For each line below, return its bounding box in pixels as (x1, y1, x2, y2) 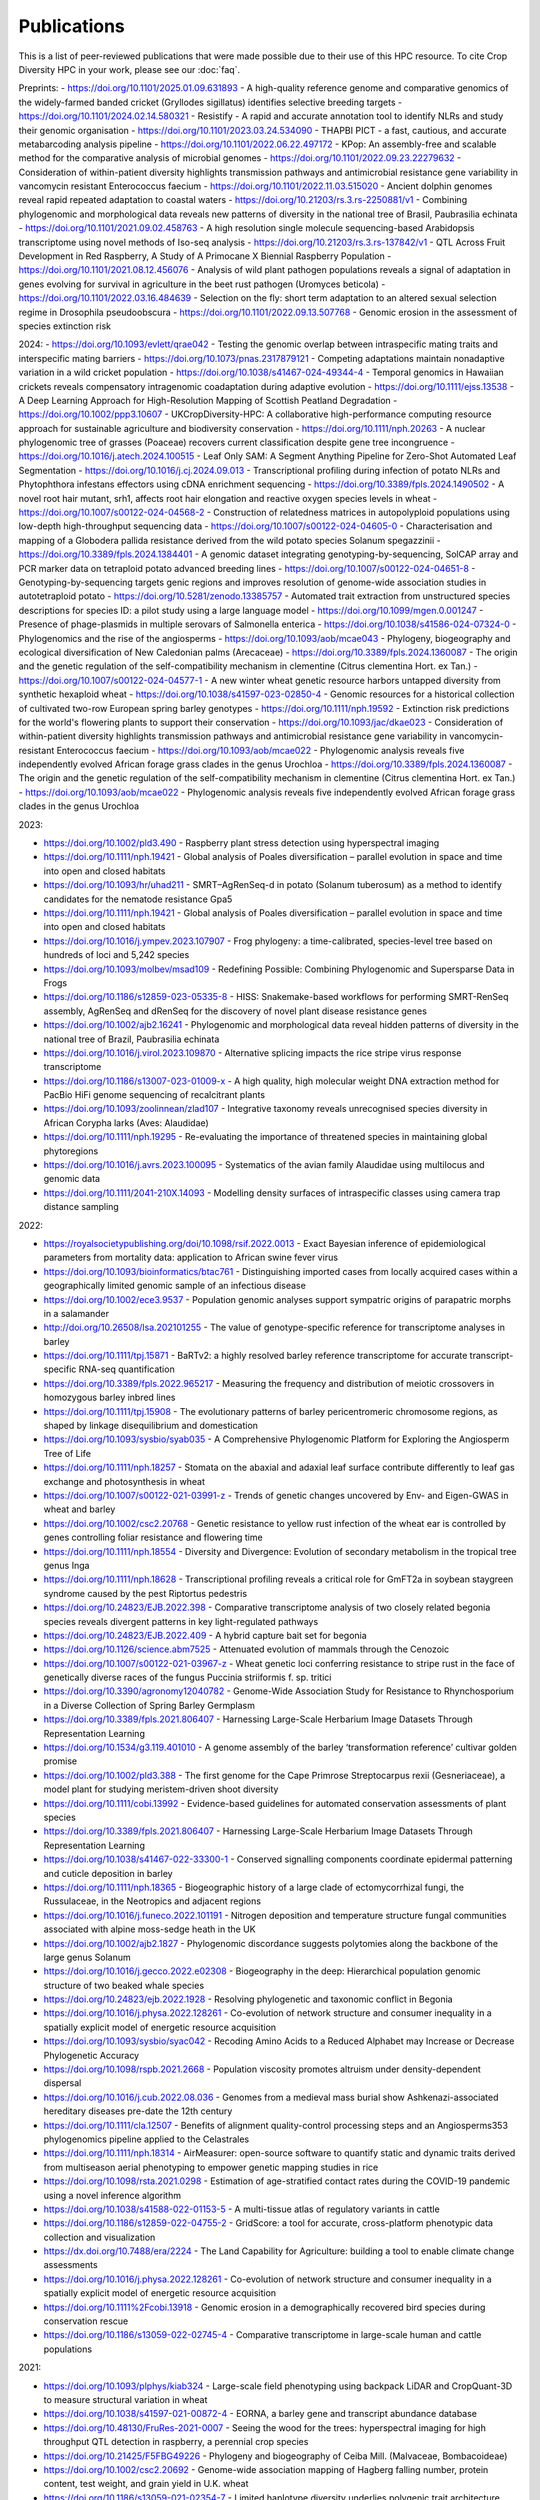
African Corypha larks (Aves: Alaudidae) (43, 1116, 209, 1129)
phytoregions (43, 1145, 99, 1157)
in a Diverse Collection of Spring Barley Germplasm (43, 1699, 255, 1711)
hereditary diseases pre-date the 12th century (43, 2105, 233, 2117)
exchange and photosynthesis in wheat (43, 1475, 205, 1487)
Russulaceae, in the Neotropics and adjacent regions (43, 1895, 262, 1907)
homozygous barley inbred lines (43, 1391, 176, 1404)
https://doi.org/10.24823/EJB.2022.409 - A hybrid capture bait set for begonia (43, 1629, 367, 1641)
